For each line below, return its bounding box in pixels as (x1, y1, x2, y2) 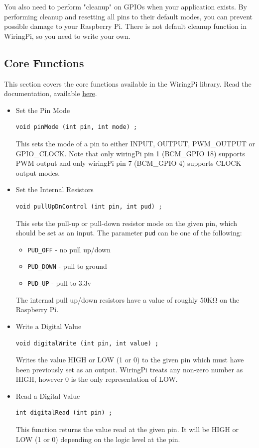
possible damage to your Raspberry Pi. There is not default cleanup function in (4, 21, 247, 31)
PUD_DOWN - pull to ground (27, 261, 107, 271)
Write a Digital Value (15, 321, 82, 331)
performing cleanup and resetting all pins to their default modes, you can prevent (4, 11, 253, 21)
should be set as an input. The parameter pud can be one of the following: (15, 227, 242, 238)
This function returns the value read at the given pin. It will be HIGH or (15, 424, 239, 435)
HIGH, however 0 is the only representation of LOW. (15, 374, 178, 384)
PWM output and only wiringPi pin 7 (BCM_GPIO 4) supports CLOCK (15, 158, 242, 168)
